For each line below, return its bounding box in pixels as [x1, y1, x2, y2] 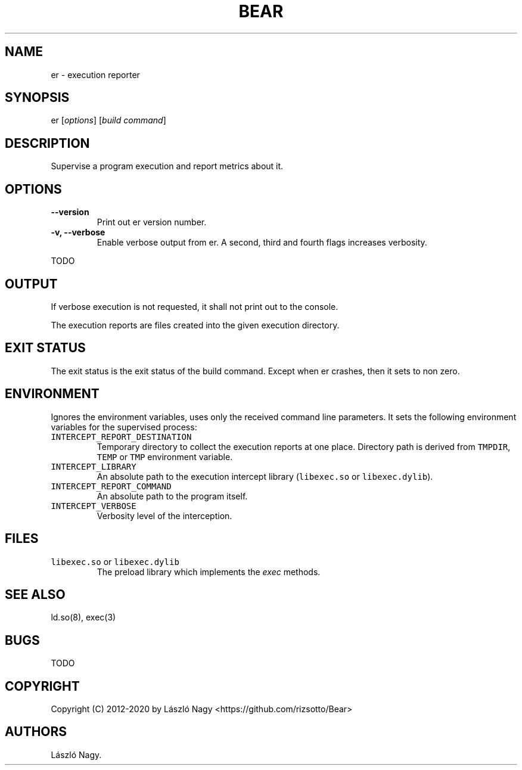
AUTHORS [5, 724, 67, 740]
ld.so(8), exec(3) [51, 612, 116, 623]
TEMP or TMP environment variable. [97, 451, 233, 462]
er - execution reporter [51, 69, 140, 80]
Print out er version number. [97, 217, 207, 228]
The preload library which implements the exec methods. [97, 566, 321, 577]
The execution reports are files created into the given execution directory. [51, 319, 340, 330]
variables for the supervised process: [51, 421, 197, 432]
